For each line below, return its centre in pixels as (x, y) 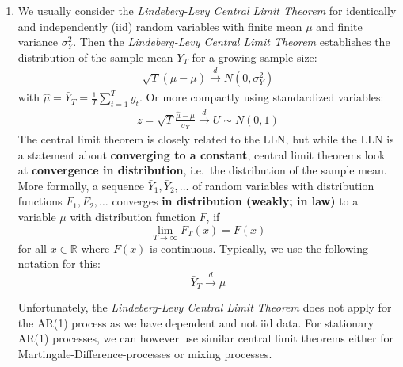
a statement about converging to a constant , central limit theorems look (201, 154)
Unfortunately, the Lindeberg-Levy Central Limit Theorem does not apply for (205, 307)
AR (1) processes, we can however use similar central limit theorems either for (205, 338)
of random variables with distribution (283, 185)
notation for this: (59, 264)
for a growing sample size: (255, 57)
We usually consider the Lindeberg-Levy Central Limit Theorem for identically (207, 10)
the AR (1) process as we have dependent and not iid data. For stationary (196, 322)
